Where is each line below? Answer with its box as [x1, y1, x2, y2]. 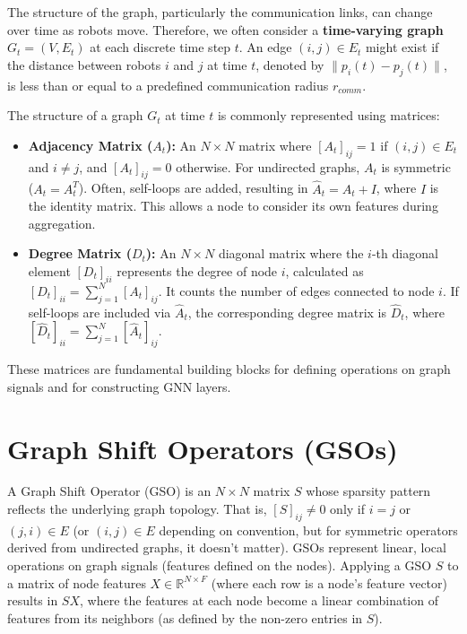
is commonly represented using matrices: [217, 106, 440, 125]
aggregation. [28, 213, 96, 232]
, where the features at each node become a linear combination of [80, 591, 438, 610]
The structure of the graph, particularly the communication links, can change [7, 3, 433, 21]
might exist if [365, 38, 439, 56]
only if [330, 499, 366, 518]
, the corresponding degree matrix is [187, 302, 386, 321]
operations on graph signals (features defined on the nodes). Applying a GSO [7, 556, 432, 575]
